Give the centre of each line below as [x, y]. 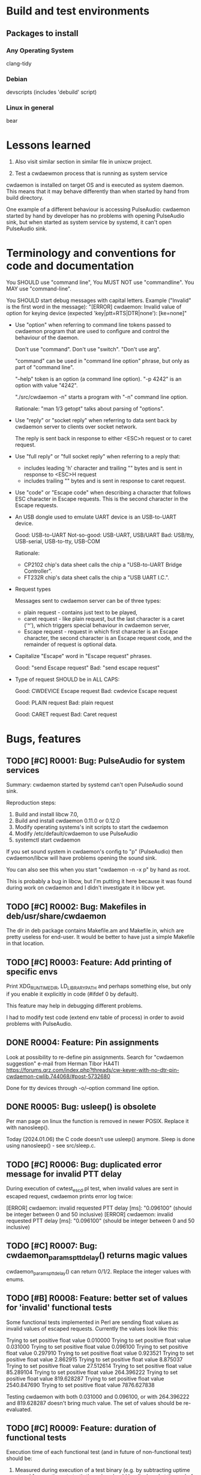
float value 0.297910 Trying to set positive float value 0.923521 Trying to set [100, 1353]
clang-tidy [19, 63]
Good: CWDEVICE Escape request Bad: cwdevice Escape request [96, 691]
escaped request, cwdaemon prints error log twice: [70, 1196]
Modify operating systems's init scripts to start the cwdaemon [91, 827]
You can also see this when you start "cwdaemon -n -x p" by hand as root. [98, 870]
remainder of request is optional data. [70, 644]
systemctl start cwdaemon [48, 840]
